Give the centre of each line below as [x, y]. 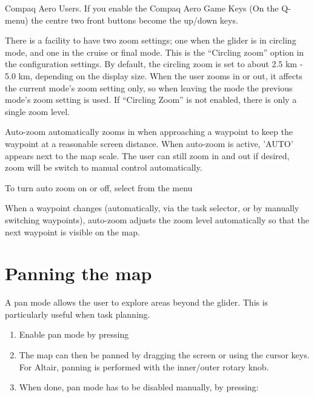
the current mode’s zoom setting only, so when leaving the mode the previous [149, 87]
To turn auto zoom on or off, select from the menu [99, 187]
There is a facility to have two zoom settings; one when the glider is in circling [151, 40]
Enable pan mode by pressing [74, 334]
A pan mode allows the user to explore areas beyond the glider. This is [137, 302]
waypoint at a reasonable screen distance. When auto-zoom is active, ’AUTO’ [149, 143]
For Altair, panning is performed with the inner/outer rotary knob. [144, 366]
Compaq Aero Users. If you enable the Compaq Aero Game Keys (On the [142, 8]
